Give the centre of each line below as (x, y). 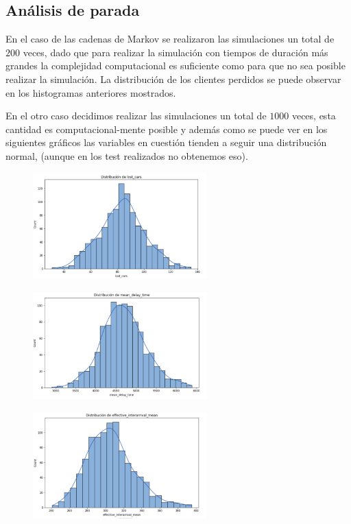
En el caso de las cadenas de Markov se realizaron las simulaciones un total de (170, 39)
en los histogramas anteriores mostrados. (91, 92)
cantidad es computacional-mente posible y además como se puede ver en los (167, 129)
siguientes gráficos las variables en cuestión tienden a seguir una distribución (166, 142)
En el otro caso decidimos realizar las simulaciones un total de (136, 116)
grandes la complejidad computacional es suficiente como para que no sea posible (175, 65)
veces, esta (314, 116)
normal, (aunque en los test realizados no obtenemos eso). (127, 155)
